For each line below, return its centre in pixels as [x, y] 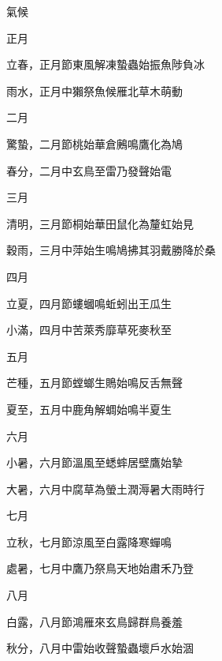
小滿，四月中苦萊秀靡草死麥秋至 [89, 330]
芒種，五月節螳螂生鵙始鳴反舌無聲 [94, 383]
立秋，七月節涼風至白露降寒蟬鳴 [89, 541]
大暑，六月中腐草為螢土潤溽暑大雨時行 [105, 488]
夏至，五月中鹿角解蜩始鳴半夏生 [89, 409]
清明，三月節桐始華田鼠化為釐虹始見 [100, 223]
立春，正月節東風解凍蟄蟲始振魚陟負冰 [105, 64]
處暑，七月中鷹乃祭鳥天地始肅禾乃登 [100, 568]
